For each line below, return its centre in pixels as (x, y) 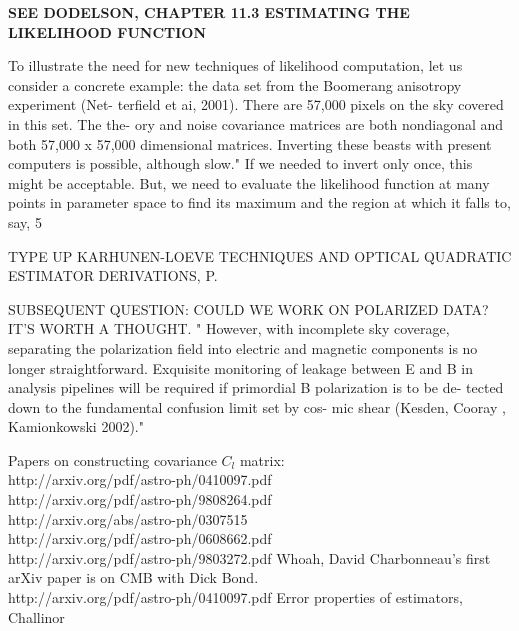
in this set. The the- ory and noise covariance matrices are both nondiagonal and (256, 123)
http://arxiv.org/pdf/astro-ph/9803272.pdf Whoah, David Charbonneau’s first (249, 557)
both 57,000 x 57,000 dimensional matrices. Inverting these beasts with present (250, 143)
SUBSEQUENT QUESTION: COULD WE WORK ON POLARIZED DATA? (248, 308)
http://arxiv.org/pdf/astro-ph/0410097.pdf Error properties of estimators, (235, 597)
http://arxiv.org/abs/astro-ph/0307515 (128, 518)
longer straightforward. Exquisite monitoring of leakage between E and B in (240, 367)
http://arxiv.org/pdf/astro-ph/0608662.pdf (140, 538)
